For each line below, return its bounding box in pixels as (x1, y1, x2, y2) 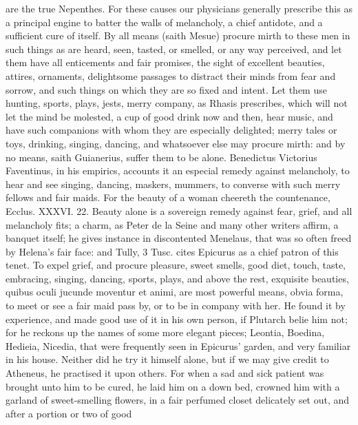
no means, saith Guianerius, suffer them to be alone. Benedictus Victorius (6, 149, 317, 164)
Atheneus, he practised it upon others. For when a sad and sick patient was (6, 366, 324, 380)
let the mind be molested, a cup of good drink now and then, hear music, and (6, 109, 333, 123)
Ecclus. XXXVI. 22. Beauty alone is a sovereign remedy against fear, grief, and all (6, 203, 352, 218)
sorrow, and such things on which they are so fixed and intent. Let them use (6, 82, 327, 96)
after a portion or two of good (6, 406, 132, 420)
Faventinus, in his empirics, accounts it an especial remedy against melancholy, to (6, 163, 350, 178)
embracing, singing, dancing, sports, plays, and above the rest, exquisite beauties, (6, 271, 349, 285)
